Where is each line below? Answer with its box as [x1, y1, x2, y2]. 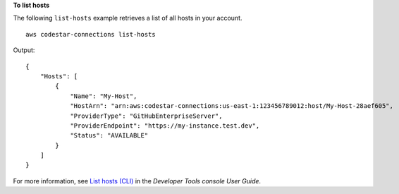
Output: [13, 46, 35, 54]
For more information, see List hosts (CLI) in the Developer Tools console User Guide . [13, 176, 261, 185]
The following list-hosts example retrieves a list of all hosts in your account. [13, 14, 243, 23]
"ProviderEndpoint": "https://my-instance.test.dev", [70, 121, 260, 130]
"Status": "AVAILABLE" [70, 131, 149, 140]
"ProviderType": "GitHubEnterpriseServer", [70, 111, 223, 120]
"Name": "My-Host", [70, 92, 137, 100]
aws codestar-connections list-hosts [25, 30, 156, 38]
